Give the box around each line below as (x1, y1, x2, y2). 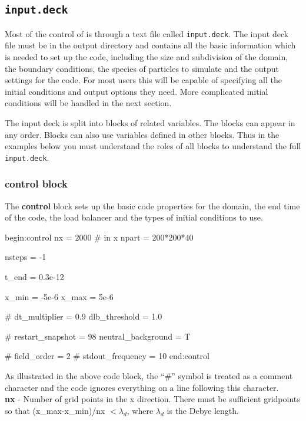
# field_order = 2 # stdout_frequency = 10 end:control (5, 350, 209, 362)
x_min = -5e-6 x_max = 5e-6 (5, 290, 114, 302)
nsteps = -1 (5, 251, 46, 263)
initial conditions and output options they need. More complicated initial (5, 85, 268, 97)
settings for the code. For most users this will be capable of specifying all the (5, 74, 282, 86)
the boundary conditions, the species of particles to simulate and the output (5, 62, 279, 74)
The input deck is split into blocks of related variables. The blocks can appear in (5, 117, 295, 129)
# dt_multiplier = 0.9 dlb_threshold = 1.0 (5, 310, 162, 323)
